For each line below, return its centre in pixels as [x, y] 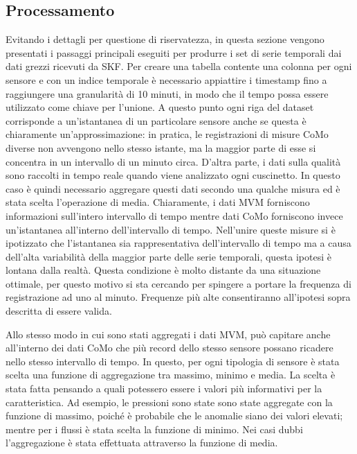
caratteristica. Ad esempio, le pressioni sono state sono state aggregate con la [169, 402]
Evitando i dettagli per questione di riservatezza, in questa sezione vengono [165, 39]
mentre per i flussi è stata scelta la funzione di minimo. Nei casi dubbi [154, 429]
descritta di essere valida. [59, 311]
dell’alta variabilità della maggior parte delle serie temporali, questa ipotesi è [168, 256]
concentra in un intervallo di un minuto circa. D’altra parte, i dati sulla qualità [173, 161]
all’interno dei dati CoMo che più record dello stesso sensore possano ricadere [170, 348]
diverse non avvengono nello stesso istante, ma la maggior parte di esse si [161, 147]
